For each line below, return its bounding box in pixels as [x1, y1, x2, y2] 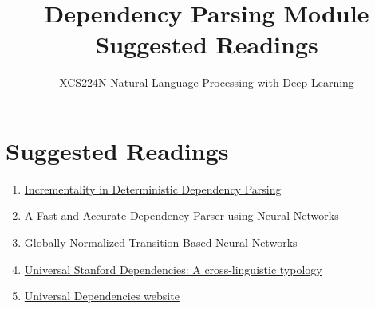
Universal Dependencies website [24, 287, 180, 304]
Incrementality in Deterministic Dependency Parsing [24, 180, 282, 197]
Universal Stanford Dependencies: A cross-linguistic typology [24, 260, 322, 277]
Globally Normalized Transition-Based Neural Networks [24, 234, 298, 251]
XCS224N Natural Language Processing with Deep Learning [59, 74, 354, 91]
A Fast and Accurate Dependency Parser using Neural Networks [24, 207, 339, 224]
